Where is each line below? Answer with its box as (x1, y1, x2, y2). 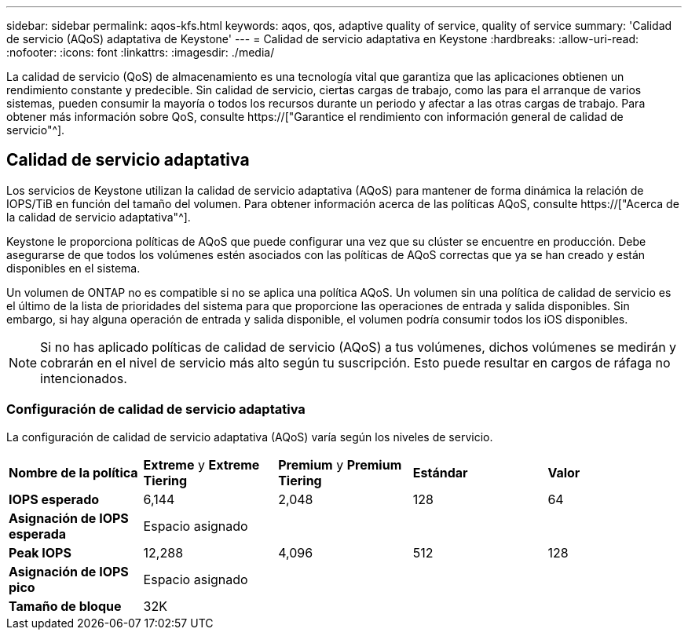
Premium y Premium (278, 456, 402, 473)
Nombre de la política (9, 464, 138, 481)
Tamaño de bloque (9, 598, 122, 614)
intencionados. (40, 370, 127, 386)
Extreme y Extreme (143, 456, 260, 473)
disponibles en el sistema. (6, 261, 141, 275)
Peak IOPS (9, 544, 71, 561)
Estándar (412, 464, 468, 481)
